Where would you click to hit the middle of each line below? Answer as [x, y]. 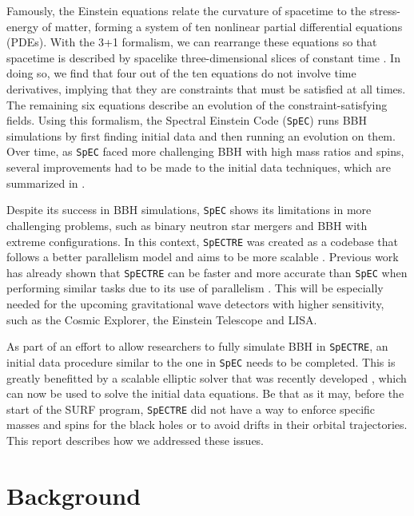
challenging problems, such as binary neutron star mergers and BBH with [187, 225]
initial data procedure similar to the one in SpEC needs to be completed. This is [201, 361]
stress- [385, 10]
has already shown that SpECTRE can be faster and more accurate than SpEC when [207, 272]
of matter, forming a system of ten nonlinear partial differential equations [222, 26]
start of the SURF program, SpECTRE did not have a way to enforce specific [191, 409]
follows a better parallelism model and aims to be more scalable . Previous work [203, 257]
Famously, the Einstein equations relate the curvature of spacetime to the [186, 10]
